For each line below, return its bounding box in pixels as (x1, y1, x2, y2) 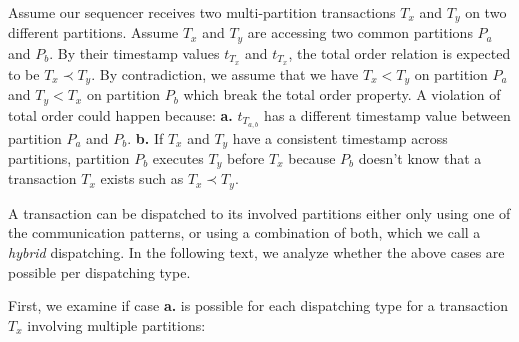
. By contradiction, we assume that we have (91, 63, 359, 84)
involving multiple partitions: (27, 314, 206, 335)
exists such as (100, 168, 184, 189)
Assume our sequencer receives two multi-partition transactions (8, 2, 396, 22)
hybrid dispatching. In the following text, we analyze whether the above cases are (8, 242, 505, 263)
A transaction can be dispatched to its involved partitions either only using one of (8, 202, 511, 223)
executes (152, 147, 204, 168)
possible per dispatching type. (8, 261, 191, 282)
